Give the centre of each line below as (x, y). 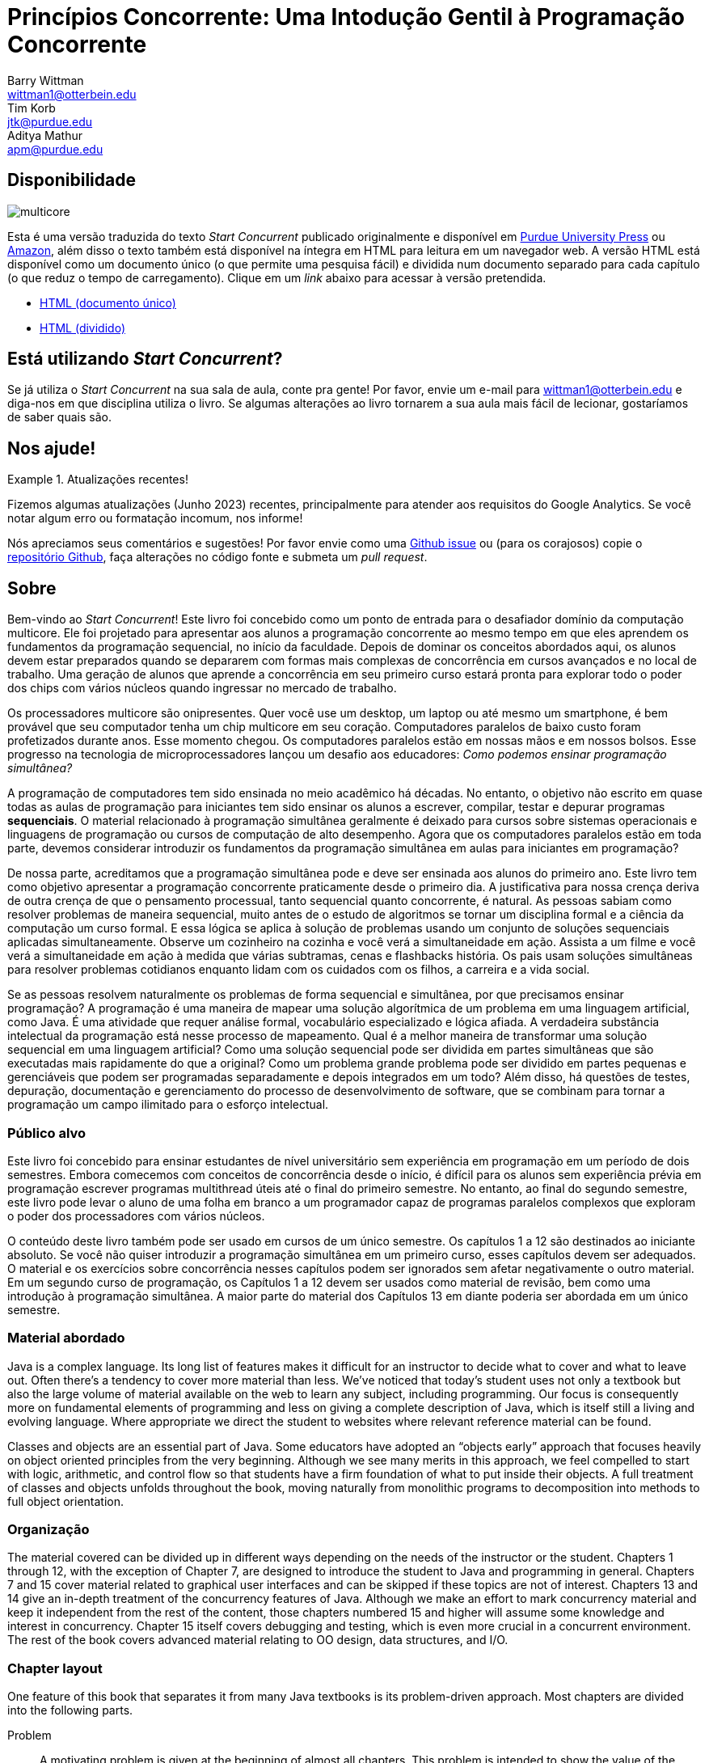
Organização (49, 1529)
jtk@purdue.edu (50, 121)
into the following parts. (70, 1710)
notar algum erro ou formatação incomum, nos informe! (155, 518)
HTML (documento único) (108, 302)
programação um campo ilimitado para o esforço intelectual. (168, 1105)
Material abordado (66, 1338)
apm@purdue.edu (55, 149)
